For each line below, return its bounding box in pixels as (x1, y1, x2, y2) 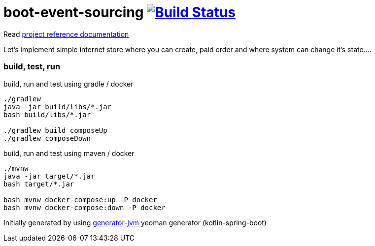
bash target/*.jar (3, 180, 74, 188)
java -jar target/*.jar (3, 172, 95, 180)
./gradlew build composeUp (3, 126, 107, 134)
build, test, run (3, 61, 61, 72)
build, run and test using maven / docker (3, 149, 135, 157)
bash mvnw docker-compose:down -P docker (3, 203, 166, 212)
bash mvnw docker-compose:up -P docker (3, 195, 157, 204)
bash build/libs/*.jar (3, 110, 91, 119)
